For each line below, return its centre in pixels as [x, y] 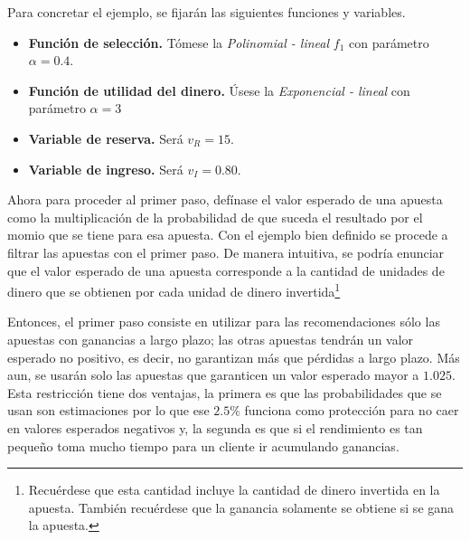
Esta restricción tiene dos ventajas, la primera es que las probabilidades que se [225, 392]
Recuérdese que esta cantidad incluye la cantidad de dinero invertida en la [234, 490]
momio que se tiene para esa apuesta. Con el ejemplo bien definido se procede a [228, 235]
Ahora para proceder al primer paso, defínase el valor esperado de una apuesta [225, 199]
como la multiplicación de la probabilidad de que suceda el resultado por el [215, 217]
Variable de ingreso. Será [106, 169]
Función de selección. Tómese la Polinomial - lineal [179, 42]
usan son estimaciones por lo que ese [108, 410]
